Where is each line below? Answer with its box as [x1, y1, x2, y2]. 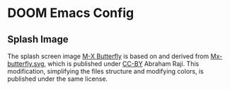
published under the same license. [7, 74, 108, 83]
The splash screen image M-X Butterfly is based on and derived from [7, 52, 209, 60]
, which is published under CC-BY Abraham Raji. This [44, 60, 200, 68]
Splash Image [7, 33, 69, 45]
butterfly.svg [7, 60, 45, 68]
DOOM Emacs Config [7, 5, 134, 21]
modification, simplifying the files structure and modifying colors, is [7, 67, 204, 75]
